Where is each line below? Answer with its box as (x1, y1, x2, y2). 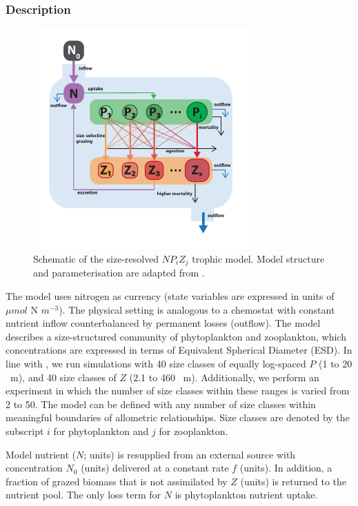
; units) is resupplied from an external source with (83, 447, 296, 461)
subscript (6, 424, 44, 438)
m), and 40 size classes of (10, 370, 117, 384)
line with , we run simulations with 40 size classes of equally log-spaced (6, 356, 306, 371)
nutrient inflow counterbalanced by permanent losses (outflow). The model (6, 316, 321, 330)
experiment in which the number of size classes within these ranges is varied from (6, 383, 350, 398)
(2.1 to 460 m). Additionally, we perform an (129, 370, 319, 384)
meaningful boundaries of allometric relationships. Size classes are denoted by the (6, 410, 350, 425)
